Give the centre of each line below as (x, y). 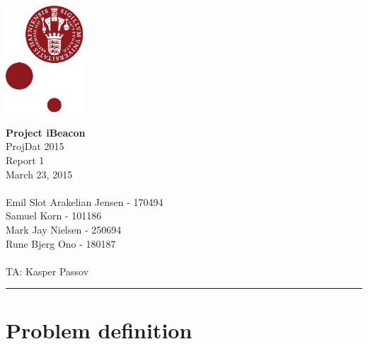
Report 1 (25, 160)
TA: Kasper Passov (47, 271)
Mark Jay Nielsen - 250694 (64, 229)
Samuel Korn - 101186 (54, 216)
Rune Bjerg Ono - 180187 (61, 243)
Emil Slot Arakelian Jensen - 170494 (85, 201)
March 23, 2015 (39, 174)
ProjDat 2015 (35, 146)
